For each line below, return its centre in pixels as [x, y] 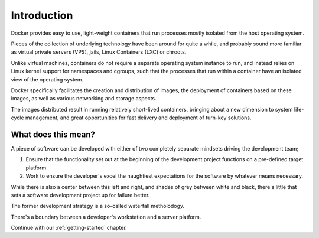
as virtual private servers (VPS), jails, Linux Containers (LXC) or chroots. [99, 52]
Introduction [42, 15]
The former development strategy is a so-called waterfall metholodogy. [98, 206]
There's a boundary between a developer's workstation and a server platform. [106, 217]
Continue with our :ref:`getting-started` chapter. [69, 228]
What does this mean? [53, 134]
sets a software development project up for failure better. [80, 195]
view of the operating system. [47, 79]
